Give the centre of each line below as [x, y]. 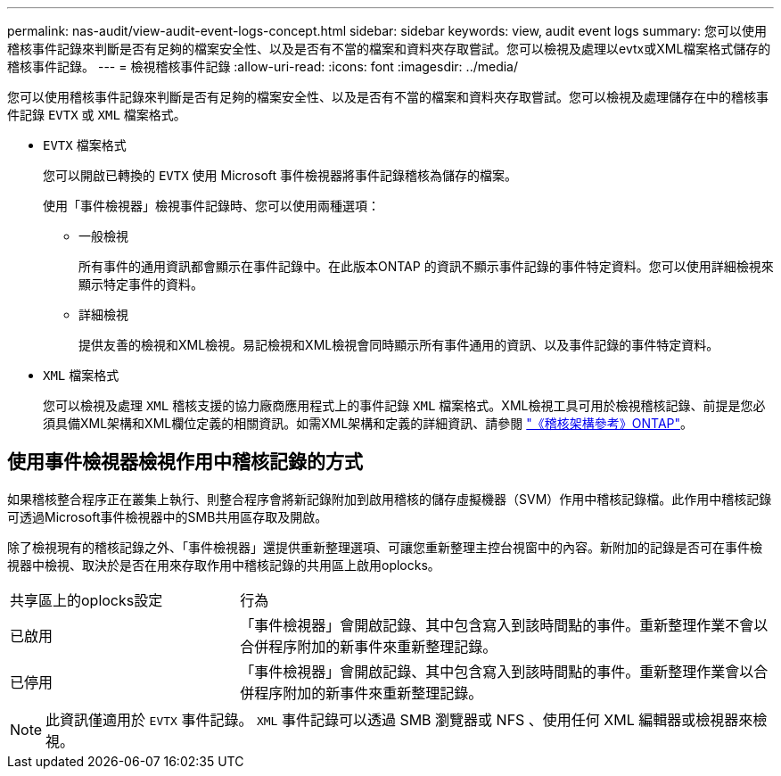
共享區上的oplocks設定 [86, 600]
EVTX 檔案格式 [85, 145]
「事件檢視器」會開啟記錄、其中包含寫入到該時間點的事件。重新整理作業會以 [497, 671]
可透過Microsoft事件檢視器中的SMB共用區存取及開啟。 [168, 516]
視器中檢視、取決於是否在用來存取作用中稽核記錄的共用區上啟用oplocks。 [224, 565]
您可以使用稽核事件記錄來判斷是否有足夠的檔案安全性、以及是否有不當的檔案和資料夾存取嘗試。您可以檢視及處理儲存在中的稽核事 [388, 97]
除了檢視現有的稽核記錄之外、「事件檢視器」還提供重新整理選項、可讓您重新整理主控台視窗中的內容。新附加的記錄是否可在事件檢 [385, 547]
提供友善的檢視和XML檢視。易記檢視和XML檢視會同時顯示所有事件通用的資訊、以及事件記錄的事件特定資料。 [399, 345]
